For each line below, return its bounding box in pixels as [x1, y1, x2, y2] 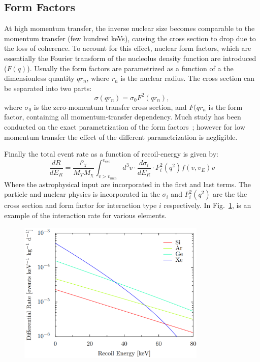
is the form [208, 101, 243, 112]
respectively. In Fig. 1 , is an [164, 200, 251, 210]
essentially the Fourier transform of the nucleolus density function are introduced [4, 52, 256, 63]
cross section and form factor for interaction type [4, 200, 157, 210]
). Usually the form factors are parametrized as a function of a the [27, 63, 234, 73]
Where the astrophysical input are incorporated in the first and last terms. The [4, 178, 251, 189]
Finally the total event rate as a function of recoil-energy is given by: [4, 148, 219, 159]
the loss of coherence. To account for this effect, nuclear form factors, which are [4, 43, 251, 53]
